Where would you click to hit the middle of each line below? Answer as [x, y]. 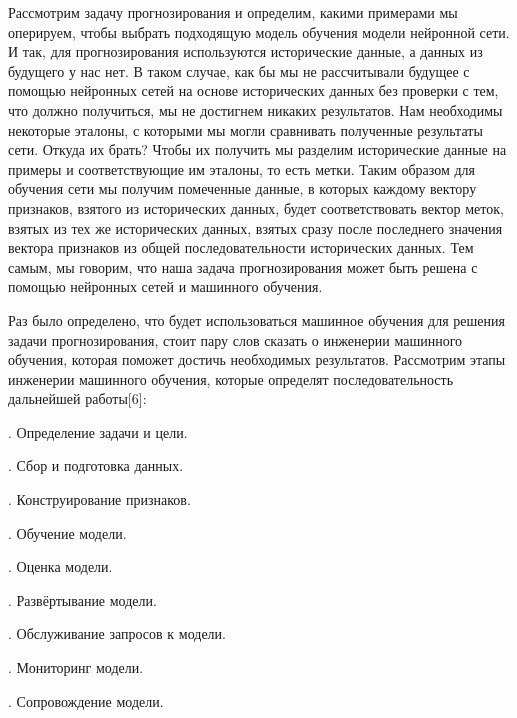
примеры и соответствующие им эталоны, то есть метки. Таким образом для [242, 168]
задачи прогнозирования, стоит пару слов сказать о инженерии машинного [235, 339]
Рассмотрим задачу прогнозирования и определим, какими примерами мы [233, 12]
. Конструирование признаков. [99, 499]
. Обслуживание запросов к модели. [117, 633]
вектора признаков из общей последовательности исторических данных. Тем [241, 247]
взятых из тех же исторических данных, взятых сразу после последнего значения [255, 227]
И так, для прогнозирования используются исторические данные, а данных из [245, 51]
